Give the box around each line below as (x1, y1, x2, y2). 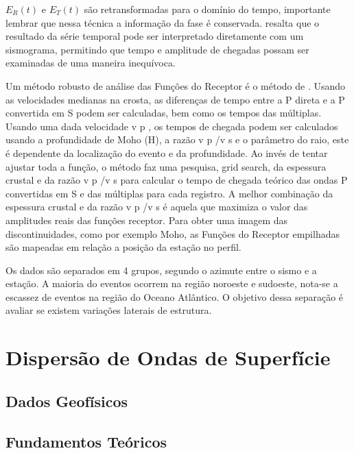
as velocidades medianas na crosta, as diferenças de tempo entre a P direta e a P (5, 92, 345, 106)
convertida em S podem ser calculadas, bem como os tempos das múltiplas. (5, 106, 322, 120)
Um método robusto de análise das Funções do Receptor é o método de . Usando (5, 78, 346, 93)
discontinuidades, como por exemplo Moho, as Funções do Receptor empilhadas (5, 226, 340, 241)
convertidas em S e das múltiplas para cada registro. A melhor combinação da (5, 186, 333, 200)
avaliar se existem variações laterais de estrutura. (5, 303, 212, 317)
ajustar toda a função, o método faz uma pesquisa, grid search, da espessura (5, 159, 327, 173)
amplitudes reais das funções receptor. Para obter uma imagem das (5, 212, 288, 227)
